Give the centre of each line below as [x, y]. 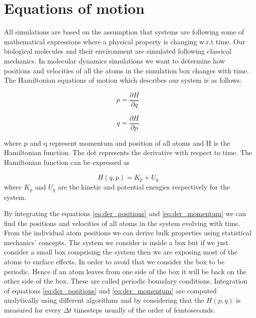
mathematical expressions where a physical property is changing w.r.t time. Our [125, 41]
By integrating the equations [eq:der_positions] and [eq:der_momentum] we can [125, 213]
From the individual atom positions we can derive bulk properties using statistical [128, 233]
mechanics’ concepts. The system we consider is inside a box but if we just [116, 242]
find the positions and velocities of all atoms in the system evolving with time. [122, 223]
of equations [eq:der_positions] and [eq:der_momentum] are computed [111, 290]
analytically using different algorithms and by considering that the [104, 300]
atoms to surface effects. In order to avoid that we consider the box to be [114, 262]
